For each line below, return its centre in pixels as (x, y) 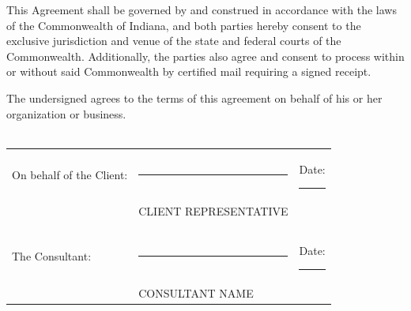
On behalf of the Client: (70, 174)
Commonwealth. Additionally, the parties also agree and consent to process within (205, 56)
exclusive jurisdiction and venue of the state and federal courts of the (174, 41)
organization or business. (66, 113)
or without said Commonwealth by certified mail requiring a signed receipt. (189, 71)
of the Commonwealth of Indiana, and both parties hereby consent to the (184, 25)
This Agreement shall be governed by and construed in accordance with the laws (202, 9)
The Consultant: (52, 256)
